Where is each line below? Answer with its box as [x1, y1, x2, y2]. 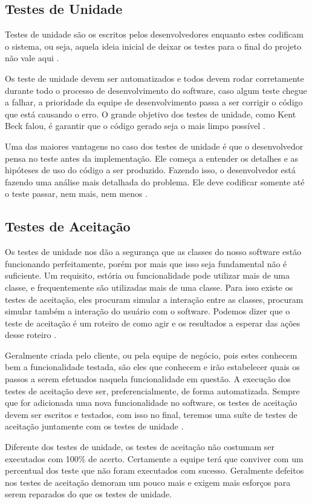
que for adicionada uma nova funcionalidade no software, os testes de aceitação [5, 396, 297, 409]
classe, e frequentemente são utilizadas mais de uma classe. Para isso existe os [5, 280, 293, 293]
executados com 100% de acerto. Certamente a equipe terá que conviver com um [5, 452, 304, 465]
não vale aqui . [5, 51, 59, 64]
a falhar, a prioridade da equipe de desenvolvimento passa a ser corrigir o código [5, 96, 303, 108]
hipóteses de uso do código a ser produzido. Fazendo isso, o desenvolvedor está [5, 164, 296, 176]
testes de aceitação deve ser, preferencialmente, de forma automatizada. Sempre [5, 384, 300, 397]
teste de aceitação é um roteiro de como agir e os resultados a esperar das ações [5, 316, 301, 329]
